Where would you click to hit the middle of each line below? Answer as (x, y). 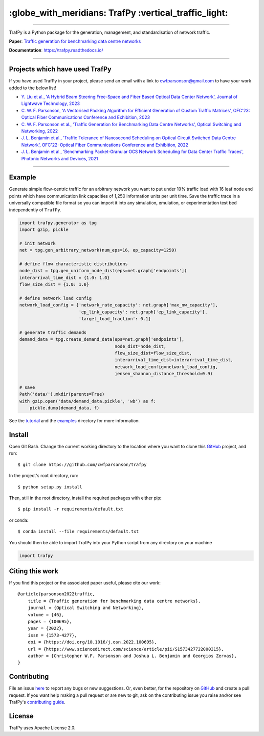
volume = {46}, (46, 615)
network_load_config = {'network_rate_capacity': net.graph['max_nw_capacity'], (119, 305)
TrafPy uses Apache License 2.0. (42, 728)
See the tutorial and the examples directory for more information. (75, 421)
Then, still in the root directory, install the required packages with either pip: (85, 498)
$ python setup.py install (50, 487)
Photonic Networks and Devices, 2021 (60, 158)
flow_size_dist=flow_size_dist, (154, 353)
